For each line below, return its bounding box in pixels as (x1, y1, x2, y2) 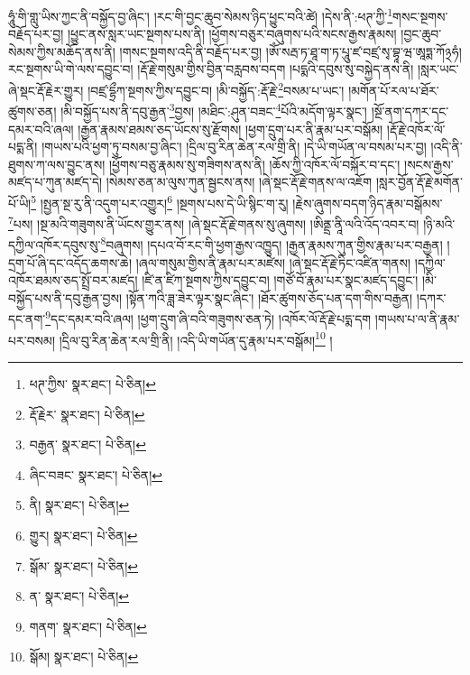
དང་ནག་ (8, 310, 46, 328)
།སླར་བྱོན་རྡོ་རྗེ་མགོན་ (375, 172, 463, 191)
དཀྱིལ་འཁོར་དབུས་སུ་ (8, 236, 101, 254)
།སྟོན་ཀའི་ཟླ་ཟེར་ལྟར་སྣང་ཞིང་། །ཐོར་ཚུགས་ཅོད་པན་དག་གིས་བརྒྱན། (125, 288, 413, 307)
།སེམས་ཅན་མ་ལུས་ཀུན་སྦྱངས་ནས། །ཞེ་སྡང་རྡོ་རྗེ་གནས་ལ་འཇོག (106, 172, 373, 191)
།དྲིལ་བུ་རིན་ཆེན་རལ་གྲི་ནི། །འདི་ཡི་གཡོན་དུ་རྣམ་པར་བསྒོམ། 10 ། (59, 328, 333, 349)
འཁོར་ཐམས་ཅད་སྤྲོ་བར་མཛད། (8, 271, 138, 290)
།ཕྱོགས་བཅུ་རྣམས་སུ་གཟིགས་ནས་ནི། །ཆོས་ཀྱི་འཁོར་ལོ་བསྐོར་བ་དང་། (108, 154, 401, 173)
